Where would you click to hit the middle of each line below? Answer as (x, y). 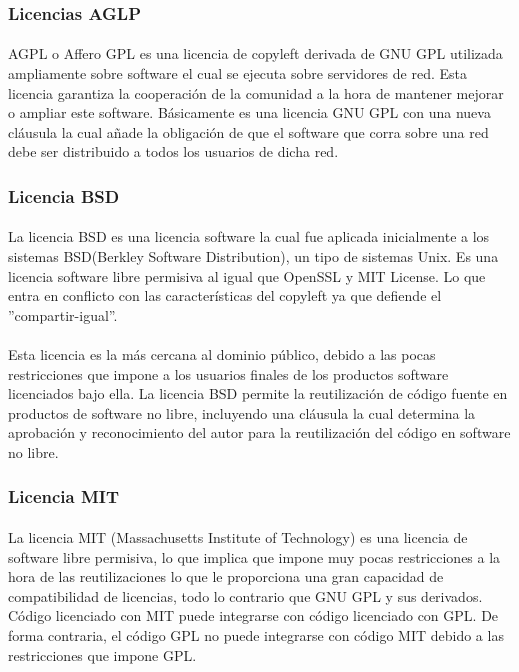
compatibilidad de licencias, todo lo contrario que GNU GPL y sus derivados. (245, 595)
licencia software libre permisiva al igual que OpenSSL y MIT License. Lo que (247, 275)
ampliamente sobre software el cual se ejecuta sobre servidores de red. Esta (238, 73)
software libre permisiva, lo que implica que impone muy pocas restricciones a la (254, 556)
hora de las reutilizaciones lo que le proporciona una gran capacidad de (226, 576)
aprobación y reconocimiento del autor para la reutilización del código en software (259, 432)
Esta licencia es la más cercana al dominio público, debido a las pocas (222, 354)
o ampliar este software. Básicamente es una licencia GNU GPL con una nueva (249, 112)
